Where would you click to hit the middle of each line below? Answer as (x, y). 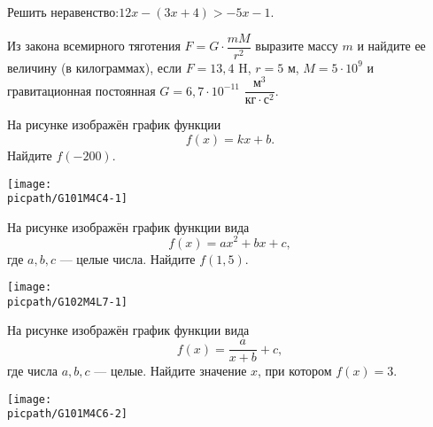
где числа (32, 371)
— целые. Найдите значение (170, 371)
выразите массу (297, 46)
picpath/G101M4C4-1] (68, 199)
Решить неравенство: (63, 12)
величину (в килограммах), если (94, 67)
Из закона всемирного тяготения (94, 46)
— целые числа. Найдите (128, 258)
